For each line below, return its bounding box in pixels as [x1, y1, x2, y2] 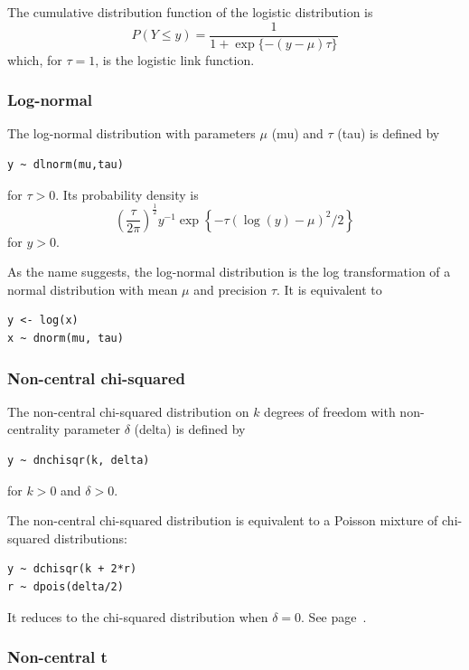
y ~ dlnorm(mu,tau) [7, 158, 124, 172]
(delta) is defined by [134, 420, 246, 439]
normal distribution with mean [7, 279, 178, 298]
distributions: [53, 528, 127, 547]
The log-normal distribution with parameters [7, 124, 256, 143]
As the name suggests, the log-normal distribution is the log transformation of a [7, 262, 451, 281]
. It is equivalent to [277, 279, 382, 298]
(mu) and [271, 124, 324, 143]
